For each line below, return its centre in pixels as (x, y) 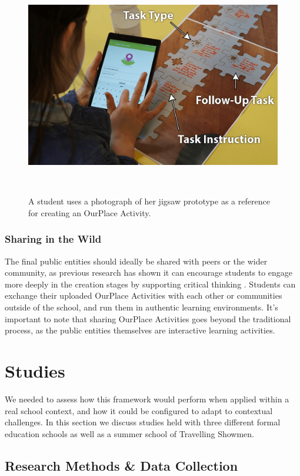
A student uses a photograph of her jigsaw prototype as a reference (149, 201)
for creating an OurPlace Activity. (90, 212)
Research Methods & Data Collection (121, 465)
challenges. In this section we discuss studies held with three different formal (143, 422)
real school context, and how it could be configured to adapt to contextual (139, 410)
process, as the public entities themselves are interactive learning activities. (140, 330)
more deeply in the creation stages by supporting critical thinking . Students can (150, 284)
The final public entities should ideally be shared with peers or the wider (136, 261)
